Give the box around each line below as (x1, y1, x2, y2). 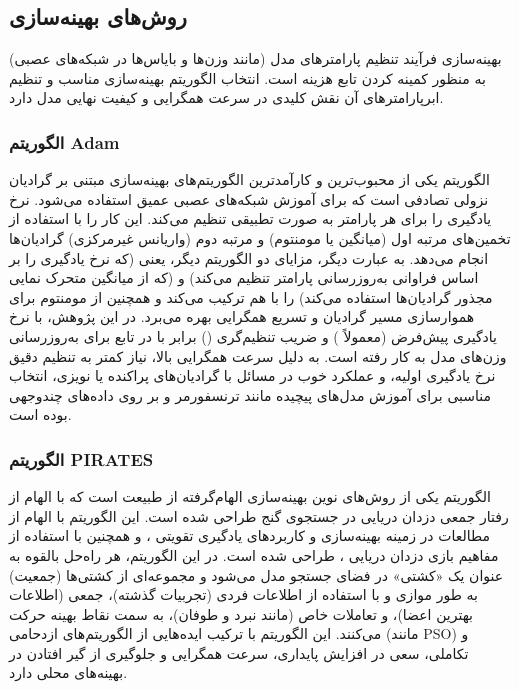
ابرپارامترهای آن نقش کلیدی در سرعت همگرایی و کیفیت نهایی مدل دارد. (9, 87, 444, 108)
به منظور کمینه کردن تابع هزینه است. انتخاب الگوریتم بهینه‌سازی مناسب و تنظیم (9, 67, 486, 88)
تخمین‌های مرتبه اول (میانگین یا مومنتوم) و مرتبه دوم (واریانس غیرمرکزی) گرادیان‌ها (9, 227, 511, 248)
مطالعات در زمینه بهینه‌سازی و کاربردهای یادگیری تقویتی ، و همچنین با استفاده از (9, 525, 490, 546)
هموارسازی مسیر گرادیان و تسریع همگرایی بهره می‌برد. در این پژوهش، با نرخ (9, 306, 475, 327)
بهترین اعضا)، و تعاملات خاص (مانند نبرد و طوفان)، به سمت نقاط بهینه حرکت (9, 603, 473, 624)
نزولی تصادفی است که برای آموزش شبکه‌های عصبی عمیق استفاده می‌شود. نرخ (9, 188, 489, 209)
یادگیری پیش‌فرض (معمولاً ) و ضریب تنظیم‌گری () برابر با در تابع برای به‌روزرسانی (9, 325, 498, 346)
